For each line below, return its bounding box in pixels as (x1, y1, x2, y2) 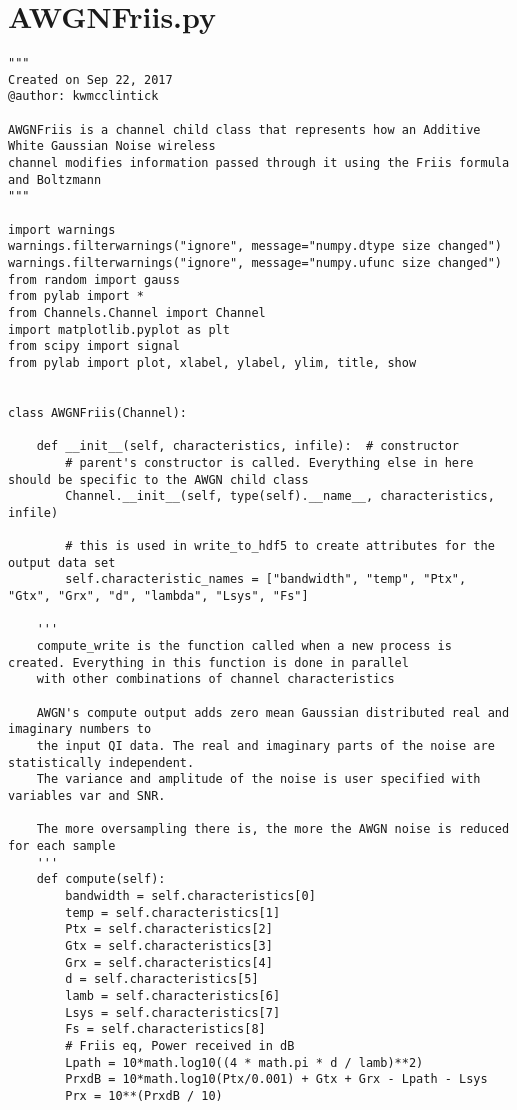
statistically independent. (8, 755, 195, 770)
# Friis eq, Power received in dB (65, 1038, 295, 1053)
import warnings (8, 222, 116, 237)
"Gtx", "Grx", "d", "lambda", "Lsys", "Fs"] (8, 589, 309, 604)
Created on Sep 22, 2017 (8, 72, 173, 87)
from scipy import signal (8, 339, 180, 354)
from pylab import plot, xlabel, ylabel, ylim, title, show (8, 355, 417, 370)
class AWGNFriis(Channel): (8, 405, 187, 420)
